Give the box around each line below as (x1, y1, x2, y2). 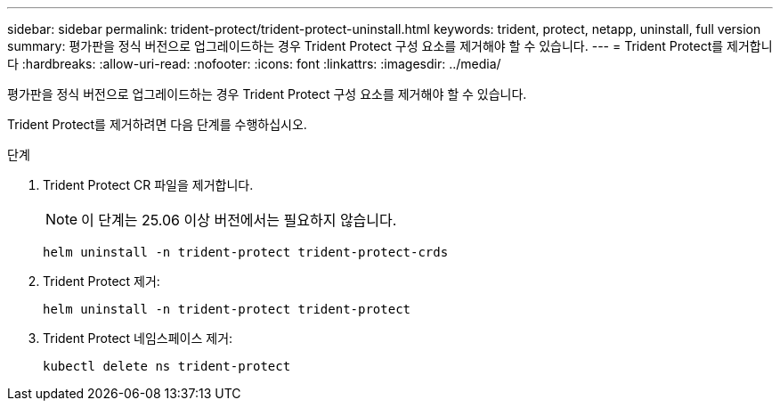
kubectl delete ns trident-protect (43, 359, 291, 373)
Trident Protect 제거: (43, 273, 160, 289)
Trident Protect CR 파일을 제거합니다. (43, 177, 254, 192)
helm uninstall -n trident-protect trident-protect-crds (43, 245, 449, 259)
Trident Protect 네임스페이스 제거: (43, 330, 233, 346)
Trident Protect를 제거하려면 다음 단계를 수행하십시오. (7, 117, 307, 132)
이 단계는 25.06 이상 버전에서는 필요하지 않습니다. (81, 211, 397, 229)
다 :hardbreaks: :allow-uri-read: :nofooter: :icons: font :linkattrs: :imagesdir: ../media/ (7, 56, 501, 71)
